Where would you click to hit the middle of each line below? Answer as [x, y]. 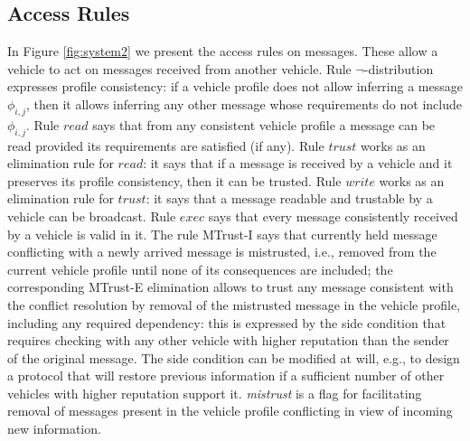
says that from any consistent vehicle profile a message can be [264, 124]
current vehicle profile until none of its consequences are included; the [200, 269]
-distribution [399, 68]
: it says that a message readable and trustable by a [289, 198]
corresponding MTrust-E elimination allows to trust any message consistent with [230, 287]
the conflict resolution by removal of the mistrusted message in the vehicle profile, [234, 304]
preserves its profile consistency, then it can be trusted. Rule [174, 180]
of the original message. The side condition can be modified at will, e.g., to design [234, 357]
